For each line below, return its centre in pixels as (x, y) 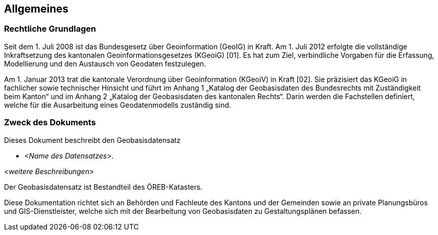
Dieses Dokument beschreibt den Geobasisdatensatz (92, 140)
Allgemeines (36, 9)
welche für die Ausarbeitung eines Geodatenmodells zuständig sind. (118, 105)
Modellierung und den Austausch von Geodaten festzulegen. (105, 63)
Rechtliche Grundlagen (50, 29)
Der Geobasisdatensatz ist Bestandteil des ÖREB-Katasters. (103, 187)
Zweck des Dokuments (50, 123)
